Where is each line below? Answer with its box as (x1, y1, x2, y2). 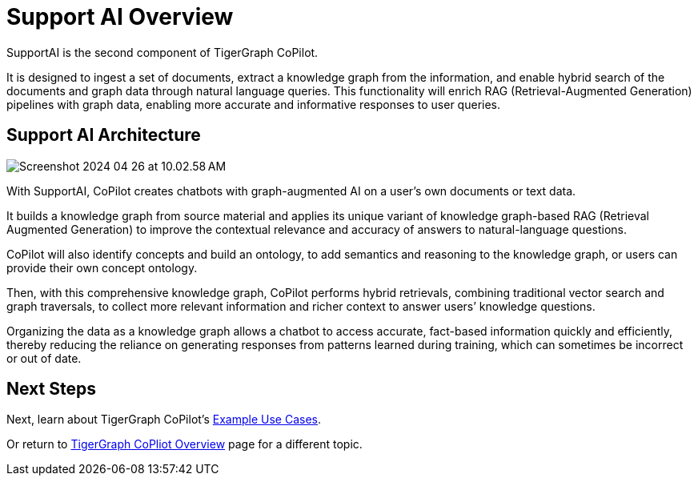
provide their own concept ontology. (6, 260, 198, 275)
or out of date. (6, 351, 82, 365)
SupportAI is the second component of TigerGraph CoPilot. (6, 45, 319, 59)
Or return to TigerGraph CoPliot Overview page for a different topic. (6, 437, 363, 452)
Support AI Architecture (6, 125, 201, 146)
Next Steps (6, 379, 96, 400)
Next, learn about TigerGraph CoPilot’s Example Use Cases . (6, 412, 322, 427)
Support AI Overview (6, 3, 234, 30)
